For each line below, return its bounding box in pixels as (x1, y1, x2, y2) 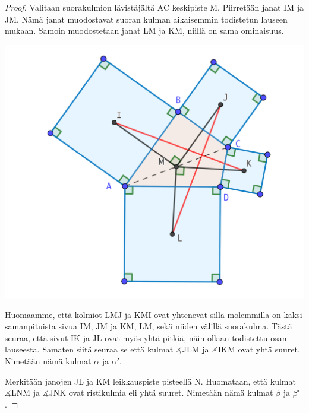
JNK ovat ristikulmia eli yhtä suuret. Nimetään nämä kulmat (49, 386, 273, 399)
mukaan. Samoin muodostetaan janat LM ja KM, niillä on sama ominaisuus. (5, 24, 284, 37)
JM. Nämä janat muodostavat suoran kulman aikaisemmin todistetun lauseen (5, 12, 288, 25)
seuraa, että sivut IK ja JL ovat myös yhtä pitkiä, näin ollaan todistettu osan (5, 331, 287, 344)
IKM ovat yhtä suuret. (218, 343, 300, 355)
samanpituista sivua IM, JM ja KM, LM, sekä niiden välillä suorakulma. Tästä (5, 320, 292, 332)
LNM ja (11, 386, 40, 399)
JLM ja (182, 343, 209, 355)
